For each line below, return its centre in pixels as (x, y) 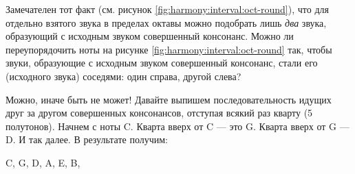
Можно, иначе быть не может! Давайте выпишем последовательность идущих (169, 99)
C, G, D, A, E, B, (43, 162)
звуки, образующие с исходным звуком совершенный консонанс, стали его (162, 63)
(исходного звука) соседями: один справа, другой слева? (123, 76)
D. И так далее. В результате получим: (87, 139)
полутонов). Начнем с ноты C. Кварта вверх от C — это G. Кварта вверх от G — (177, 126)
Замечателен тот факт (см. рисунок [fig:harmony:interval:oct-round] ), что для (167, 9)
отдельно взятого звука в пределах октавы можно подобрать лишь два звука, (166, 22)
